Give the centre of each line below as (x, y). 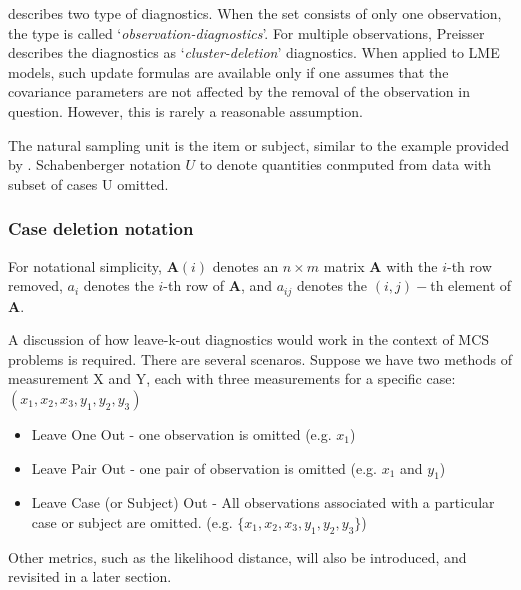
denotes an (245, 265)
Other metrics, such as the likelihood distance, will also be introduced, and (237, 556)
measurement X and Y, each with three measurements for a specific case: (232, 378)
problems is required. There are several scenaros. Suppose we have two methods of (260, 358)
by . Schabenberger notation (94, 164)
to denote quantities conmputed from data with (345, 164)
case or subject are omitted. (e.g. (132, 521)
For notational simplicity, (85, 265)
